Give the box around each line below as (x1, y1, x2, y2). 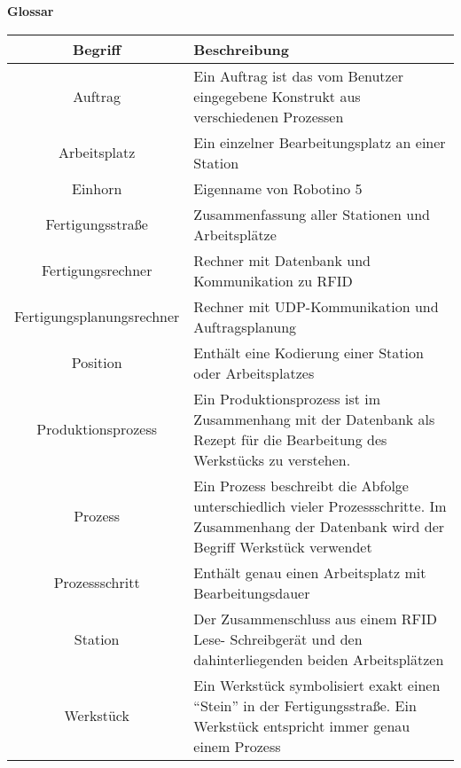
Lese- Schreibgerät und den (193, 628, 363, 649)
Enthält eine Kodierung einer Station (193, 341, 424, 363)
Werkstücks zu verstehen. (193, 449, 351, 470)
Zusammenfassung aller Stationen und (193, 203, 430, 224)
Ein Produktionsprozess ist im (193, 388, 381, 409)
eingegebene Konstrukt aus (193, 85, 361, 106)
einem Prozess (193, 735, 281, 756)
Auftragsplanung (193, 316, 297, 337)
